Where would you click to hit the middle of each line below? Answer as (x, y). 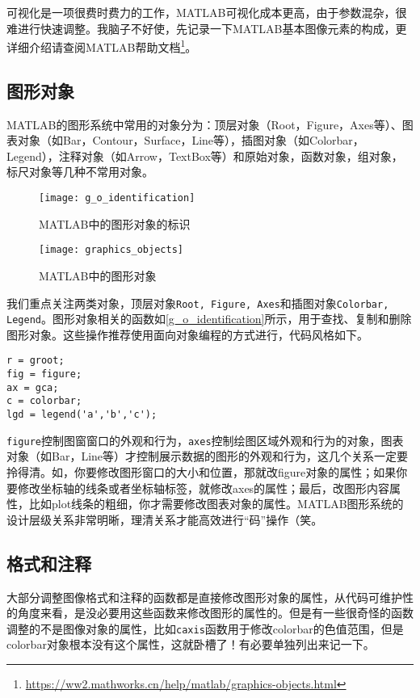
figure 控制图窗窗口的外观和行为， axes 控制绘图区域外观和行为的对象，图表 (205, 440)
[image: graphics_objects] (111, 250)
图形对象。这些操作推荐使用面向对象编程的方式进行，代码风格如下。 (187, 334)
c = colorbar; (44, 401)
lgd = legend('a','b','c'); (82, 415)
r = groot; (36, 361)
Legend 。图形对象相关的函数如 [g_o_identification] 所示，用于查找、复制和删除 (209, 319)
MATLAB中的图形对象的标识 (115, 223)
